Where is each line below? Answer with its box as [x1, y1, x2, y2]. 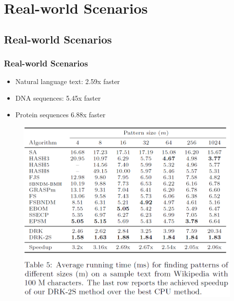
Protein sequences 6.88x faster [15, 109, 106, 119]
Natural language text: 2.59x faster [15, 76, 120, 86]
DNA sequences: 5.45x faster [15, 92, 101, 103]
